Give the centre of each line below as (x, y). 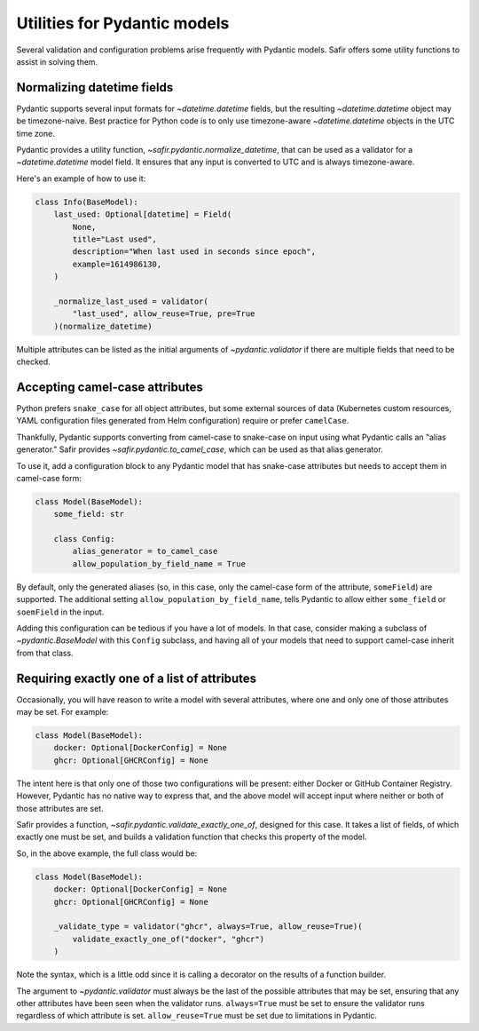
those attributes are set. (60, 808)
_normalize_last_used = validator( (131, 301)
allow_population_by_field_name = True (159, 563)
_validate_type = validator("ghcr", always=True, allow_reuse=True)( (208, 927)
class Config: (84, 539)
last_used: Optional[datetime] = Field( (143, 214)
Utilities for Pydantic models (123, 23)
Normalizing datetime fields (95, 87)
